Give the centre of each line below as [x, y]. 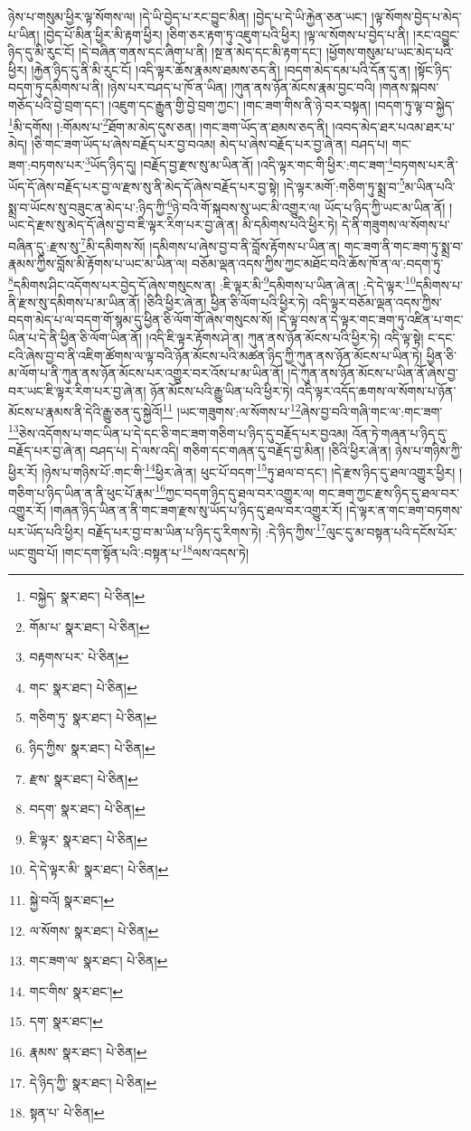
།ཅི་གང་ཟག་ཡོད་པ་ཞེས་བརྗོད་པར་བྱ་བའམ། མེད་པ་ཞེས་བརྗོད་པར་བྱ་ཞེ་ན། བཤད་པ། [210, 143]
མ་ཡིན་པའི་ [430, 186]
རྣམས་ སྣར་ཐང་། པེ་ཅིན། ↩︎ [88, 1051]
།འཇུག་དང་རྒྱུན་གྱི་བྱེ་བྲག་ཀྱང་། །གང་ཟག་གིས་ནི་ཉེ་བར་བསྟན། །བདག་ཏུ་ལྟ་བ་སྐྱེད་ [282, 104]
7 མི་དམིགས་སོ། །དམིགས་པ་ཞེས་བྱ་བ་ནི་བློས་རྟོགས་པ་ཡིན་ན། [211, 244]
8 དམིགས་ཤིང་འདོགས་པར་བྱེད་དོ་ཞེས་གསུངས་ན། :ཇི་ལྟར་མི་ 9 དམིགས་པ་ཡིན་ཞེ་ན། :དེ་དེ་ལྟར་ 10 [212, 283]
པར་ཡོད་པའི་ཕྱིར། [46, 531]
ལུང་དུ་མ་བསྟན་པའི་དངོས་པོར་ [391, 531]
